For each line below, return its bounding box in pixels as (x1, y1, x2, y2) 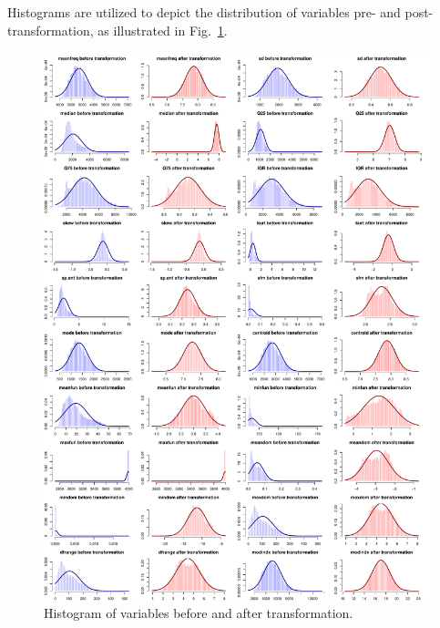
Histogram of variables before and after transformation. (44, 603, 353, 623)
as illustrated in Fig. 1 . (97, 20, 228, 39)
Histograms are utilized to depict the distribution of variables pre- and (7, 3, 401, 21)
